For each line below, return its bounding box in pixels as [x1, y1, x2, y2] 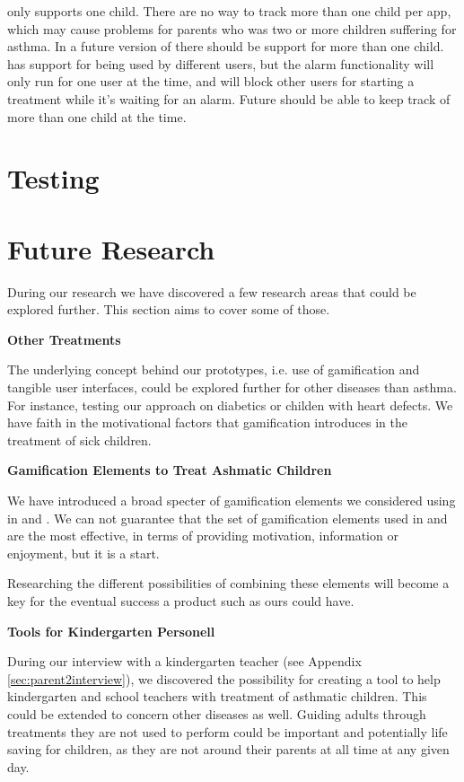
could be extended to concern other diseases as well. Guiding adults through [7, 704, 426, 723]
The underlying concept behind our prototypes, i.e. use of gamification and [7, 360, 420, 379]
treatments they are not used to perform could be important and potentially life [7, 722, 448, 741]
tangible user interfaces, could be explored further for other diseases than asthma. [7, 378, 457, 397]
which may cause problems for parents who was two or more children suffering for [7, 19, 457, 38]
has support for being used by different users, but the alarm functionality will [7, 54, 434, 73]
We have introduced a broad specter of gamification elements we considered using [7, 491, 456, 509]
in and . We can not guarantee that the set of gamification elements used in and [7, 508, 448, 527]
